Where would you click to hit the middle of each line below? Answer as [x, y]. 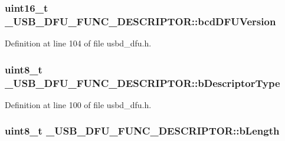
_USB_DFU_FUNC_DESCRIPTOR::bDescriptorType [142, 83]
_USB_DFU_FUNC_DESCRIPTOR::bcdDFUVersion [140, 21]
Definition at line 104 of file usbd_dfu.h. [78, 43]
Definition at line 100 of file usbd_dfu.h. [78, 104]
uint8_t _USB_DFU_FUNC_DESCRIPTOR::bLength [142, 131]
